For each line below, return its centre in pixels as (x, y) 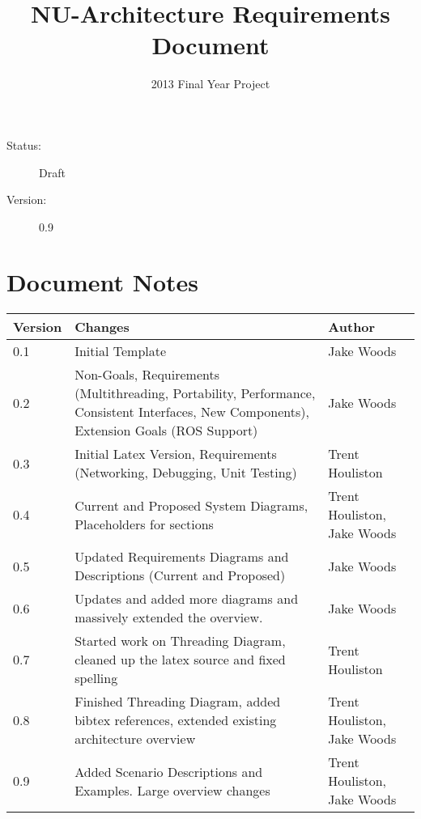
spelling (96, 678)
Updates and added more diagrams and (187, 599)
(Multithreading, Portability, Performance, (195, 393)
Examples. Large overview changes (172, 790)
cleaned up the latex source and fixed (180, 660)
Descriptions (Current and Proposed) (180, 575)
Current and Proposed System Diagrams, (191, 505)
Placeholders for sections (144, 524)
